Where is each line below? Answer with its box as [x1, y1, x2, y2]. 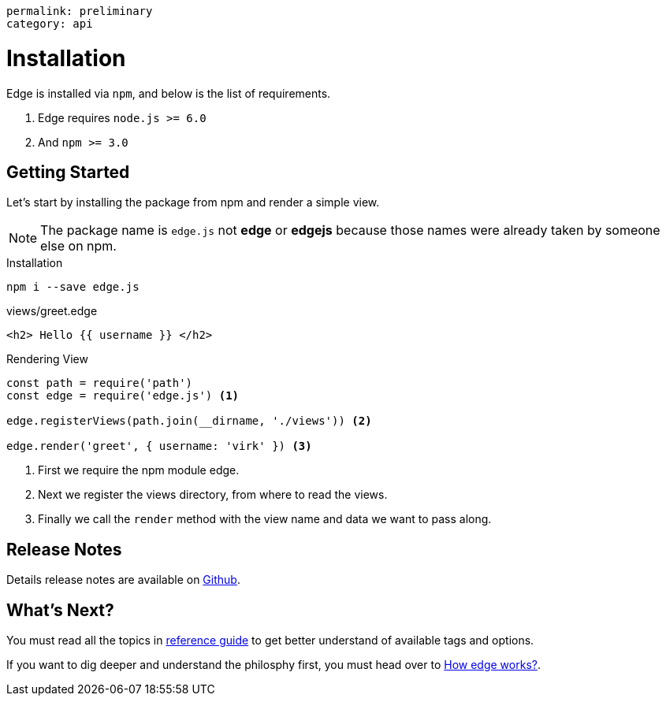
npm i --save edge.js [6, 280, 140, 294]
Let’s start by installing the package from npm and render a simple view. [6, 195, 380, 210]
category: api [6, 17, 93, 30]
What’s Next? [6, 600, 114, 620]
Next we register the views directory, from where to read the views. [38, 488, 388, 502]
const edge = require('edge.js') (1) [6, 389, 240, 403]
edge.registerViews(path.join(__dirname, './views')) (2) [6, 414, 372, 428]
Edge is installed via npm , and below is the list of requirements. [6, 86, 331, 100]
